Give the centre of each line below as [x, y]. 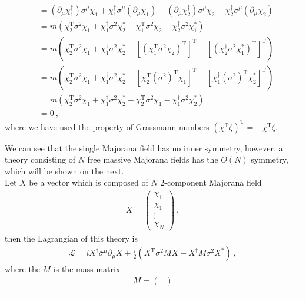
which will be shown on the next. [64, 171]
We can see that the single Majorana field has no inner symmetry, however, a [144, 148]
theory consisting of [40, 159]
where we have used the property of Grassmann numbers [107, 126]
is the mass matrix [87, 269]
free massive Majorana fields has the [153, 159]
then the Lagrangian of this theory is [71, 238]
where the [22, 269]
